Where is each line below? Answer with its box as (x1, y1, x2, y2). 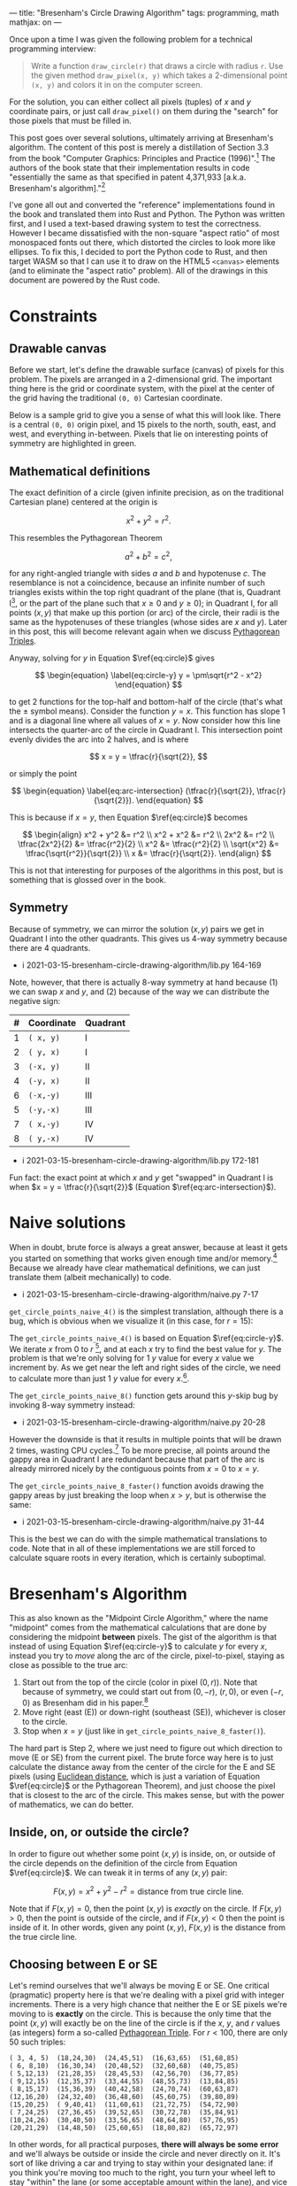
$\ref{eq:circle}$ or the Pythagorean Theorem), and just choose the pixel (9, 1780, 276, 1791)
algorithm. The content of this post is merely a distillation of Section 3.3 (9, 142, 270, 152)
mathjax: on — (9, 17, 62, 27)
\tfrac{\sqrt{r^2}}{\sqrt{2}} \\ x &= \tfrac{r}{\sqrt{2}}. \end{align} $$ (25, 848, 272, 859)
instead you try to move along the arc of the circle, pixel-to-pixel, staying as (9, 1650, 286, 1661)
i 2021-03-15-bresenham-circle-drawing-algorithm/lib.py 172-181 (21, 1155, 259, 1165)
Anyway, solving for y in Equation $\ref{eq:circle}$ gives (9, 653, 215, 663)
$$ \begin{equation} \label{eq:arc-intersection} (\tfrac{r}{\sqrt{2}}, (11, 785, 255, 796)
